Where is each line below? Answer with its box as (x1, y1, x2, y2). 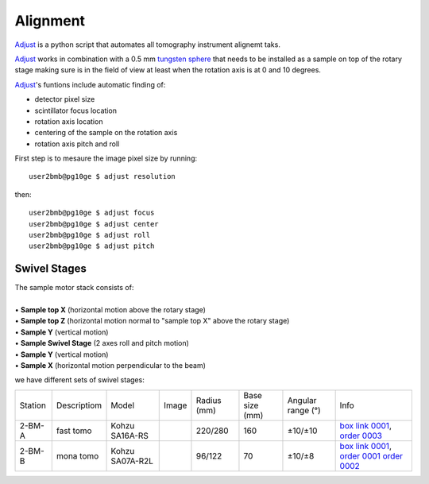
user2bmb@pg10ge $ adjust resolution (29, 172, 176, 181)
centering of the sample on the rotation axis (34, 128, 178, 137)
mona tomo (56, 450, 99, 461)
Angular (287, 394, 317, 405)
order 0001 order (339, 450, 404, 461)
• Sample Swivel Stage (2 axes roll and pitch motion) (14, 339, 190, 348)
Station (19, 400, 47, 411)
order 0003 (339, 430, 383, 441)
